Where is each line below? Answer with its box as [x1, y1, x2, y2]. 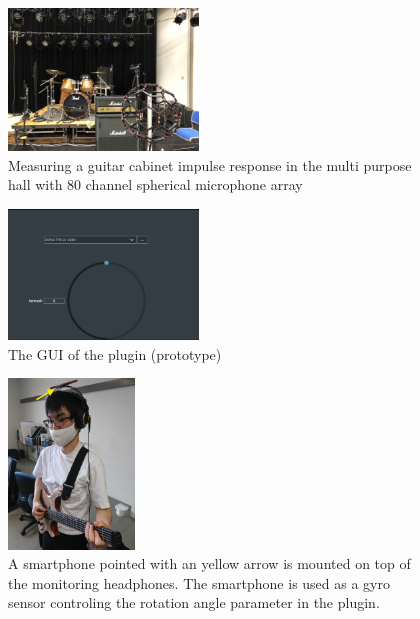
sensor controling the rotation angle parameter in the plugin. [8, 592, 380, 613]
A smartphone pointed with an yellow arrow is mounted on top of [8, 553, 411, 574]
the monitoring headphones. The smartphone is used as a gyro [8, 572, 391, 593]
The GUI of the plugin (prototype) [8, 343, 222, 364]
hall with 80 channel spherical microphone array [8, 174, 303, 195]
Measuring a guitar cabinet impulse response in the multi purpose [8, 154, 412, 175]
